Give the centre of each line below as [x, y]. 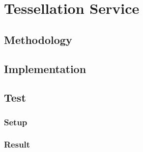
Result [17, 144]
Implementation [45, 68]
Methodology [38, 39]
